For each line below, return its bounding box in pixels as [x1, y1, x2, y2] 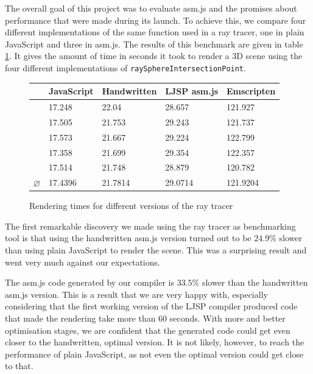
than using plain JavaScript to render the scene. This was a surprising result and [5, 244, 307, 256]
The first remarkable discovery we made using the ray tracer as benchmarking [5, 219, 296, 232]
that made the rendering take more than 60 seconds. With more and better [5, 312, 286, 325]
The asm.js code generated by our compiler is [5, 276, 174, 289]
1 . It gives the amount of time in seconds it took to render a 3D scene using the [5, 49, 303, 62]
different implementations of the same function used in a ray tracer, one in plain [5, 26, 304, 38]
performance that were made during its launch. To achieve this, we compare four [5, 13, 306, 26]
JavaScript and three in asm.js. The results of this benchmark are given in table [5, 37, 303, 50]
